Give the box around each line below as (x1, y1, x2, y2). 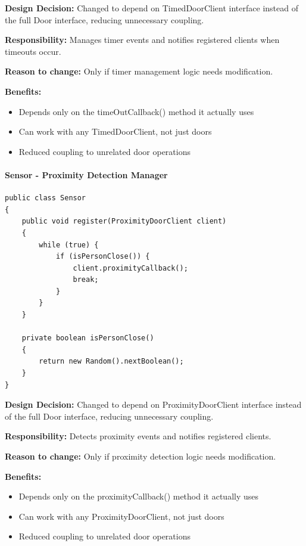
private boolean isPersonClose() (21, 334, 154, 343)
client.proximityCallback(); (73, 263, 188, 272)
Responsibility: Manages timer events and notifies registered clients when (5, 33, 280, 46)
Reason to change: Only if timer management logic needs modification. (5, 65, 273, 77)
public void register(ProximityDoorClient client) (21, 217, 227, 226)
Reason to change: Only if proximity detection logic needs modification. (5, 450, 276, 463)
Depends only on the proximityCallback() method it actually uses (18, 490, 259, 502)
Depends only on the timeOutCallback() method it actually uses (18, 105, 254, 117)
